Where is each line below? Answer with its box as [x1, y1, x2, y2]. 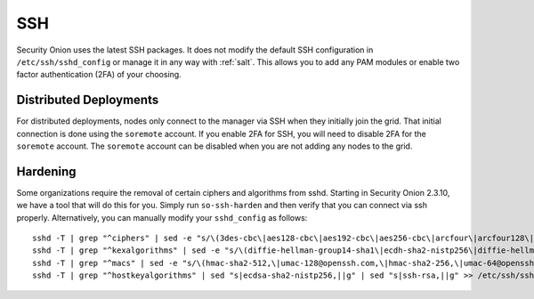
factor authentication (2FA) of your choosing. [16, 69, 182, 80]
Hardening [16, 164, 77, 179]
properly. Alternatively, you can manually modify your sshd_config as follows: [16, 212, 308, 222]
